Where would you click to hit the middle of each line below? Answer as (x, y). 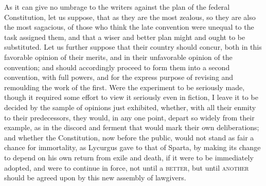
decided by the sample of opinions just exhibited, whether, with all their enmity (130, 107)
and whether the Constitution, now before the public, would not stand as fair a (129, 137)
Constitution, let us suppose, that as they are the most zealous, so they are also (130, 17)
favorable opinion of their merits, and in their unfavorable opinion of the (118, 57)
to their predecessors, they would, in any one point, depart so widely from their (129, 117)
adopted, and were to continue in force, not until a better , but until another (127, 167)
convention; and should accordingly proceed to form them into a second (117, 67)
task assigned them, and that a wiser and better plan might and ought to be (125, 37)
